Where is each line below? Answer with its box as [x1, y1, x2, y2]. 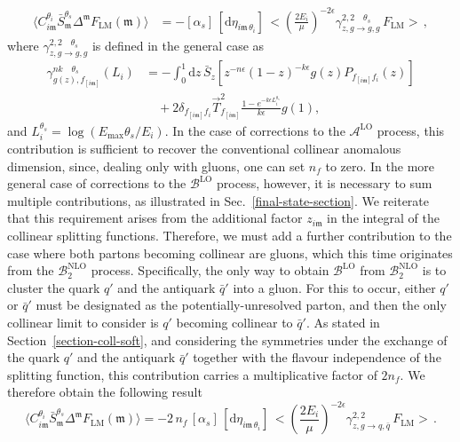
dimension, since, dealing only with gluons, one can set [7, 156, 305, 175]
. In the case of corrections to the [164, 121, 345, 139]
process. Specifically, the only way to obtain [91, 261, 329, 280]
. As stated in [305, 313, 380, 331]
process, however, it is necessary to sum [217, 174, 432, 193]
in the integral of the [327, 209, 440, 227]
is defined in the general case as [91, 36, 265, 54]
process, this [377, 121, 445, 139]
